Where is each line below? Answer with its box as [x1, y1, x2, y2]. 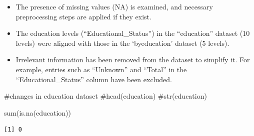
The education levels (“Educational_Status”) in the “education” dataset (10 [15, 28, 250, 38]
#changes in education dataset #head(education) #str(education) [4, 91, 207, 101]
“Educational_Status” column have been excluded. [15, 74, 172, 84]
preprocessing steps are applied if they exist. [15, 11, 151, 21]
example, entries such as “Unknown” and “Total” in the [15, 64, 187, 74]
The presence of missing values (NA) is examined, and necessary [15, 1, 213, 11]
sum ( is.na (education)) [4, 107, 71, 118]
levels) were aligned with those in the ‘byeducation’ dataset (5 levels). [15, 37, 229, 48]
